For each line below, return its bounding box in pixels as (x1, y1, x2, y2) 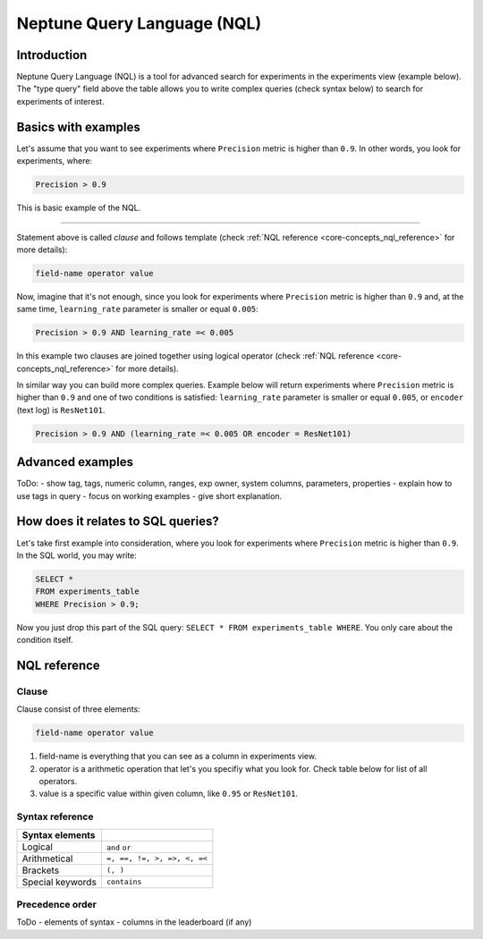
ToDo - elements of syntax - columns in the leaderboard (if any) (16, 917, 252, 927)
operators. (38, 776, 78, 786)
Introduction (16, 47, 88, 63)
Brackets (21, 864, 60, 876)
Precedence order (16, 898, 97, 910)
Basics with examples (16, 119, 140, 134)
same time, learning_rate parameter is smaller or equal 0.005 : (16, 304, 258, 315)
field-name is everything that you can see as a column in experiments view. (38, 751, 318, 762)
